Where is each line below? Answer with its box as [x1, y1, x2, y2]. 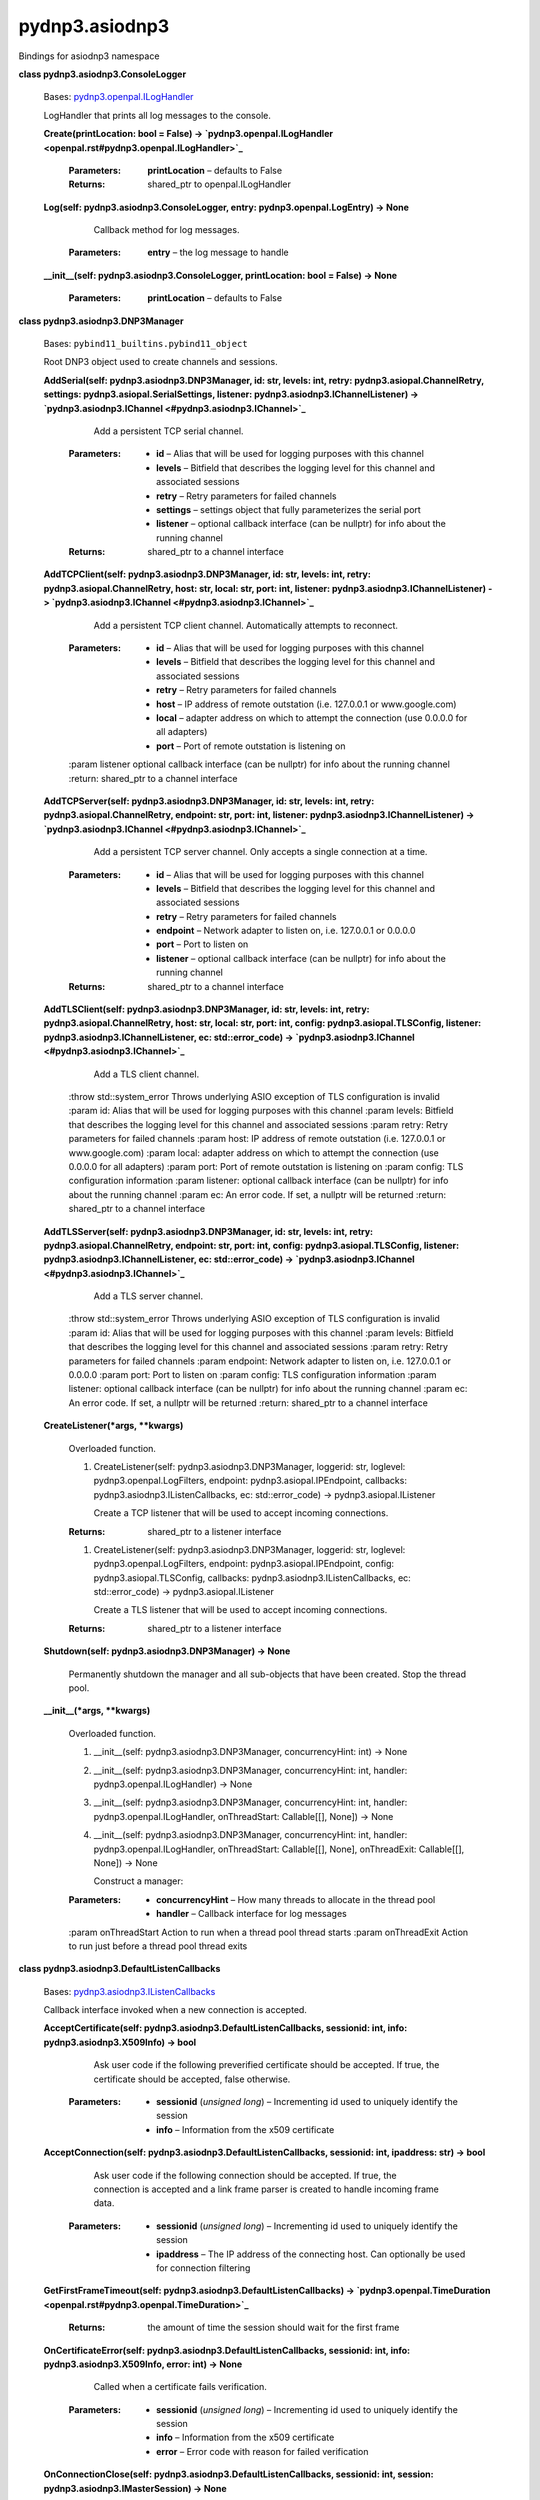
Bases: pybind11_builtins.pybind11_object [43, 338, 249, 350]
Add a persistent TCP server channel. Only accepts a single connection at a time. [93, 846, 428, 858]
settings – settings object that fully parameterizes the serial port [156, 503, 422, 515]
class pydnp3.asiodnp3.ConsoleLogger [18, 68, 187, 80]
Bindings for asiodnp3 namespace [18, 50, 160, 62]
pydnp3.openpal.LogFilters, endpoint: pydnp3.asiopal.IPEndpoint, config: [93, 1558, 395, 1570]
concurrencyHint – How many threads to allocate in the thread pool [156, 1893, 436, 1905]
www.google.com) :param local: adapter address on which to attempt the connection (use [68, 1146, 439, 1159]
